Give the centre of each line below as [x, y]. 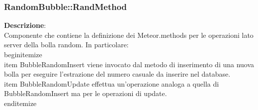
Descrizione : [25, 25]
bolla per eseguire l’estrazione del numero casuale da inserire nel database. [117, 74]
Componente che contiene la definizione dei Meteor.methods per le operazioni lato [129, 35]
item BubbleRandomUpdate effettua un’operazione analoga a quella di [112, 83]
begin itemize [23, 54]
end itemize [20, 103]
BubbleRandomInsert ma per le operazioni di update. [86, 93]
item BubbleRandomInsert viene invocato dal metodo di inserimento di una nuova [129, 64]
